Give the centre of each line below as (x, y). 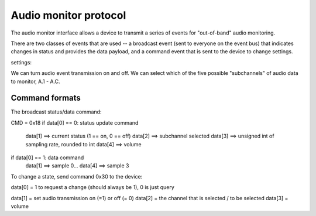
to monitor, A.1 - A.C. (36, 81)
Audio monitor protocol (68, 15)
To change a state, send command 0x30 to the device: (77, 176)
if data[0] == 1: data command (47, 157)
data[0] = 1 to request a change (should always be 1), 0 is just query (93, 187)
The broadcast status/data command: (56, 112)
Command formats (46, 98)
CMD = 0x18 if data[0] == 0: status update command (75, 122)
